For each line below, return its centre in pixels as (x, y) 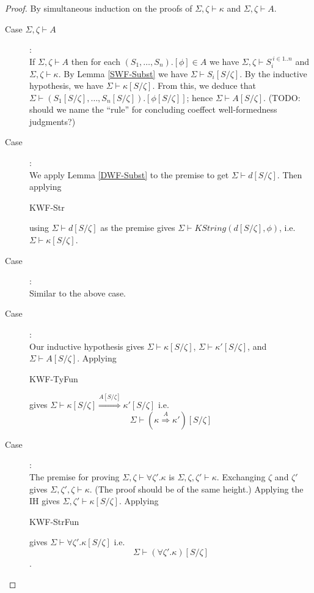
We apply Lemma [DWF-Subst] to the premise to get (129, 174)
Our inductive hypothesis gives (87, 346)
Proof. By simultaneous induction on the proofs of (99, 8)
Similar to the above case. (78, 293)
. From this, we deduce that (204, 85)
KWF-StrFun (54, 521)
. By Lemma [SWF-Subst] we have (123, 73)
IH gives (45, 501)
